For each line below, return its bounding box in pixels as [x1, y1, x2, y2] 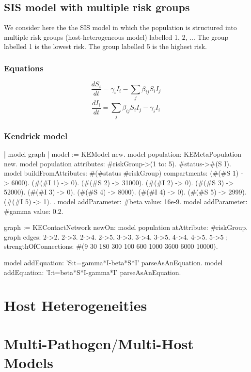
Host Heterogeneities [4, 295, 147, 315]
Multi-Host [118, 333, 194, 353]
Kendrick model [4, 129, 68, 142]
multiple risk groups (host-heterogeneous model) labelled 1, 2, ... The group [4, 32, 229, 42]
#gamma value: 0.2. [4, 206, 63, 216]
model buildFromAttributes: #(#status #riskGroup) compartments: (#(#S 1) [4, 168, 239, 178]
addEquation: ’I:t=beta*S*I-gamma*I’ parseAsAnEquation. [4, 267, 181, 277]
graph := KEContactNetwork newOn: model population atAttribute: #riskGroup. [4, 222, 248, 232]
